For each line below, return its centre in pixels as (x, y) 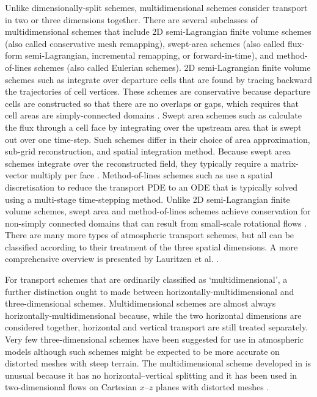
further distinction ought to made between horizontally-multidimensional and (150, 291)
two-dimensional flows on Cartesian (71, 387)
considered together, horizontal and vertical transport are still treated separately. (157, 327)
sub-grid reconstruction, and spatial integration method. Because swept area (148, 151)
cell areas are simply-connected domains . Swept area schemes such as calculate (153, 115)
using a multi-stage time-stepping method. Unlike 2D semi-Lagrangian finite (148, 199)
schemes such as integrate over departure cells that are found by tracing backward (159, 79)
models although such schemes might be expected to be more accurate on (142, 351)
